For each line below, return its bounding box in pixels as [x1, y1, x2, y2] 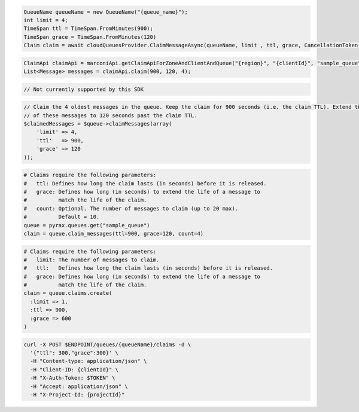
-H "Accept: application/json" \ [30, 383, 128, 390]
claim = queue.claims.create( [23, 290, 112, 297]
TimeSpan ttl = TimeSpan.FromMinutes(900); [23, 25, 154, 32]
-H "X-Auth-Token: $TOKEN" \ [30, 374, 116, 382]
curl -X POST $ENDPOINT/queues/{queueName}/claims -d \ [23, 341, 191, 348]
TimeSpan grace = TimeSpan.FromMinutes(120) [23, 33, 157, 40]
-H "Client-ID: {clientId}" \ [30, 366, 119, 373]
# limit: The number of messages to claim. [23, 256, 160, 263]
